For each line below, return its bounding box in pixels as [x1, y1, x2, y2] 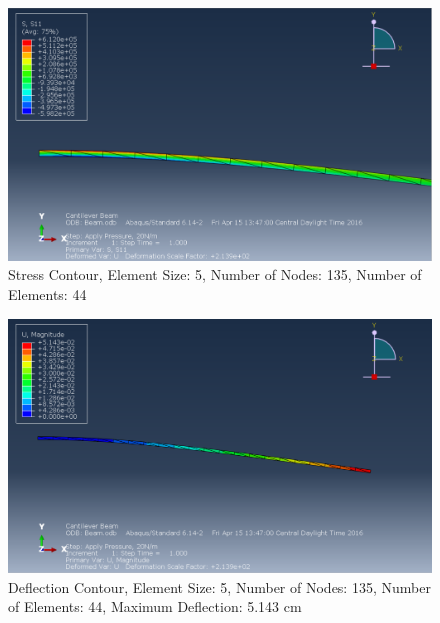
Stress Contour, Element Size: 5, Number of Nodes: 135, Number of [8, 264, 422, 285]
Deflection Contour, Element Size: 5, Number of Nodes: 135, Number [8, 576, 431, 597]
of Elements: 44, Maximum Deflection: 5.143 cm [8, 596, 302, 617]
